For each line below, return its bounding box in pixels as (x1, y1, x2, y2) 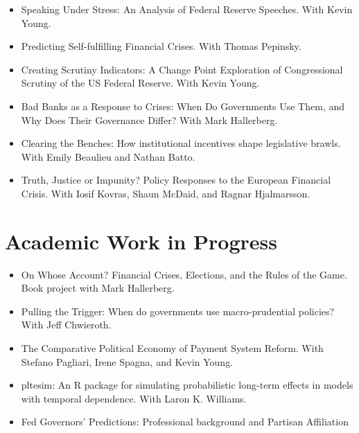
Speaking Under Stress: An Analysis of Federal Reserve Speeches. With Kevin (21, 2, 353, 16)
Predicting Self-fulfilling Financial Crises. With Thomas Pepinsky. (21, 39, 301, 53)
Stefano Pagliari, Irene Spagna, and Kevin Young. (21, 354, 234, 369)
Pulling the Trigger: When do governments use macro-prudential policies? (21, 303, 335, 318)
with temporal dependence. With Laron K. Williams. (21, 391, 247, 405)
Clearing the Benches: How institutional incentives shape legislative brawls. (21, 136, 341, 150)
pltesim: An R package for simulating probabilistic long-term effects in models (21, 378, 353, 392)
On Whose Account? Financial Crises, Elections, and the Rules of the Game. (21, 267, 347, 281)
